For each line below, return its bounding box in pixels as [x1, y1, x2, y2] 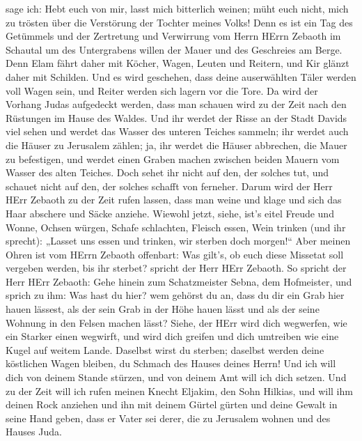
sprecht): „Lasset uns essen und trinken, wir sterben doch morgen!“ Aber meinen [6, 233, 351, 248]
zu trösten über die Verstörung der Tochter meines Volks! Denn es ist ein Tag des [6, 15, 353, 29]
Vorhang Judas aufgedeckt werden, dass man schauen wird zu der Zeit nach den [6, 97, 347, 111]
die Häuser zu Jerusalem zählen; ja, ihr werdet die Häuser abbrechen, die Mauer [6, 137, 347, 152]
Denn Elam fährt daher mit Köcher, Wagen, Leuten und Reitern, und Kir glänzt [6, 56, 349, 70]
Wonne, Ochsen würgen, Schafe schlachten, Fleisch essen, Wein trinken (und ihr [6, 219, 346, 234]
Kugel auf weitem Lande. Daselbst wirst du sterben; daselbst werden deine [6, 342, 324, 357]
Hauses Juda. [6, 424, 62, 439]
